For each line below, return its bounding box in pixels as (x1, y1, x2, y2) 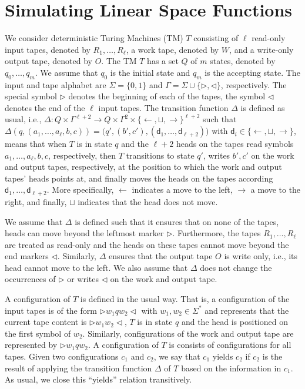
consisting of (193, 32, 239, 44)
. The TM (101, 55, 137, 67)
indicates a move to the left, (132, 183, 233, 196)
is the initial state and (110, 66, 190, 78)
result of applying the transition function (5, 361, 152, 374)
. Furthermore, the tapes (172, 227, 261, 239)
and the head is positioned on (181, 316, 288, 328)
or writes (67, 273, 99, 285)
